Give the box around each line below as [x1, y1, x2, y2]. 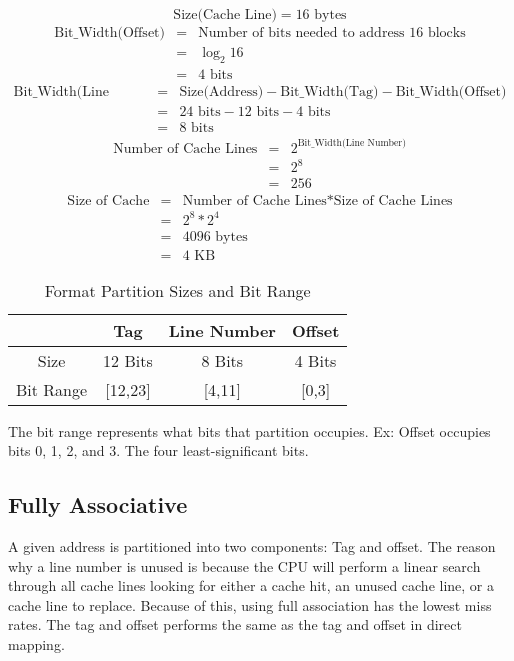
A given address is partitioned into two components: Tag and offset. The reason [8, 536, 496, 557]
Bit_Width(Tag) [280, 84, 379, 99]
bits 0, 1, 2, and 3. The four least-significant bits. [8, 440, 309, 461]
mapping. [8, 634, 65, 655]
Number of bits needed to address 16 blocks [198, 26, 466, 41]
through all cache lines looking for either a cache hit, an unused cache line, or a [8, 575, 495, 596]
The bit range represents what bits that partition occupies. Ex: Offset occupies [8, 420, 491, 441]
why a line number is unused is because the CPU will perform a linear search [8, 555, 481, 576]
